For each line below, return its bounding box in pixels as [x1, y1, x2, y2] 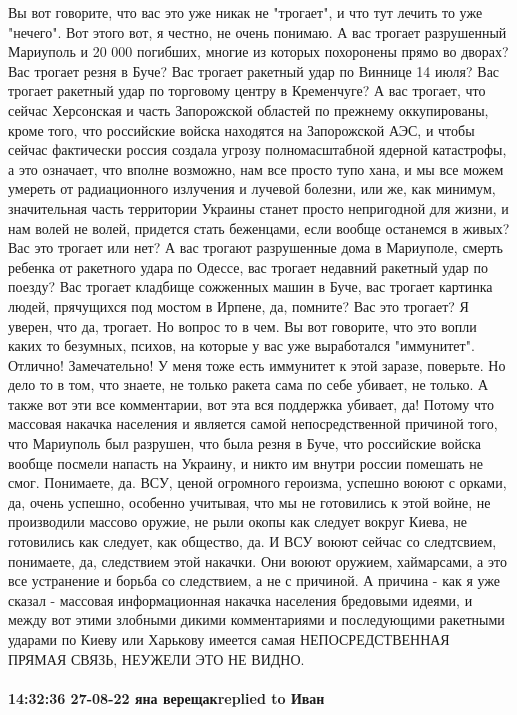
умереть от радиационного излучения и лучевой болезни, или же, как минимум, [8, 178, 496, 199]
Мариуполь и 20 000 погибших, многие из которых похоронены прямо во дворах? [8, 41, 509, 62]
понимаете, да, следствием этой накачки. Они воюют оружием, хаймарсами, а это [8, 550, 507, 571]
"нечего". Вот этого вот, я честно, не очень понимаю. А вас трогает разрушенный [8, 21, 507, 42]
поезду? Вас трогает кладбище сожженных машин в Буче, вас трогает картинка [8, 276, 493, 297]
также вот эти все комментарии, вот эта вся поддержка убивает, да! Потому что [8, 393, 494, 414]
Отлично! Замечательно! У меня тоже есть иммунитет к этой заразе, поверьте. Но [8, 354, 506, 375]
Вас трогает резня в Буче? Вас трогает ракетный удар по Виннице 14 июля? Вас [8, 60, 500, 81]
